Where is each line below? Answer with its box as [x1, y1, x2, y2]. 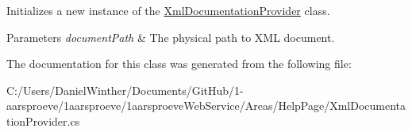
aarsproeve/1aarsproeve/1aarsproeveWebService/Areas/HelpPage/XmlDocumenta [6, 97, 406, 114]
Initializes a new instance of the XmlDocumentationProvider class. [6, 2, 330, 18]
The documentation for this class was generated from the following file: [6, 55, 352, 72]
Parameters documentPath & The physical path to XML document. [6, 28, 335, 45]
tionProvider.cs [6, 112, 80, 129]
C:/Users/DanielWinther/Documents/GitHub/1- [6, 81, 244, 98]
